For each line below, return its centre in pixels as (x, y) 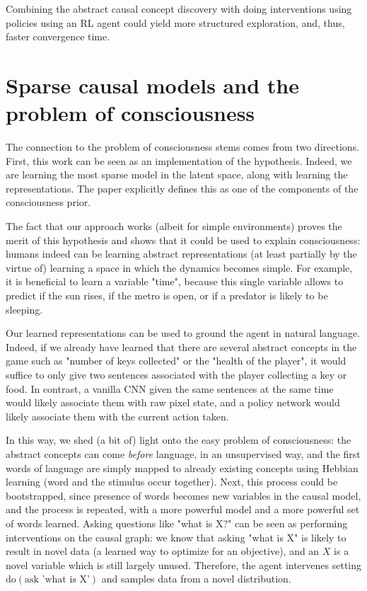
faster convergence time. (58, 36)
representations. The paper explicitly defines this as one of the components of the (182, 188)
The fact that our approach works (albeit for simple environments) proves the (174, 226)
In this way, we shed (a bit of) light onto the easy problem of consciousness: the (179, 440)
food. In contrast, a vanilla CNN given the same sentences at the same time (170, 388)
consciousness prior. (48, 202)
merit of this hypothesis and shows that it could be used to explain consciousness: (183, 240)
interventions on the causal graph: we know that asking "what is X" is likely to (176, 537)
